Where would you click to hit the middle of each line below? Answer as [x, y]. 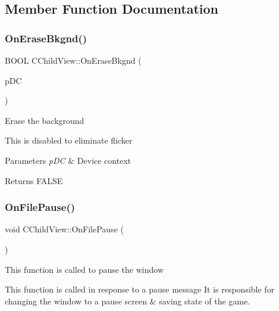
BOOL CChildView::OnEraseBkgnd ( [73, 60]
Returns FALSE [34, 180]
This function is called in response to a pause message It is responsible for [140, 289]
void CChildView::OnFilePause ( [64, 229]
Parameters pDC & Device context [68, 160]
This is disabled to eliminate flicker [69, 140]
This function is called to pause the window [84, 269]
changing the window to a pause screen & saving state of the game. [128, 301]
